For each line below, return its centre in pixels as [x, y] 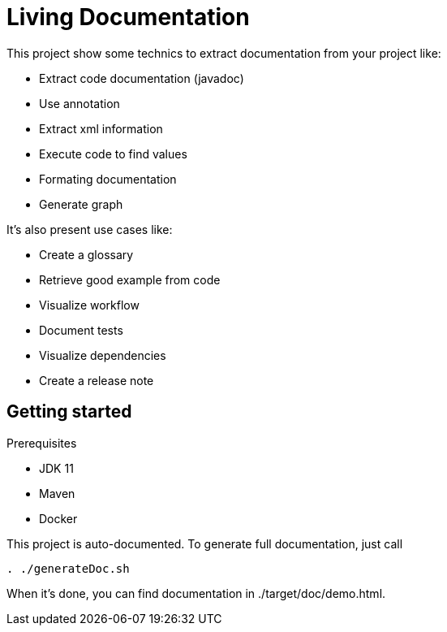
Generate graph [81, 204]
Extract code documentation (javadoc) [142, 78]
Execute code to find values [113, 154]
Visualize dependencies [103, 355]
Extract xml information [101, 128]
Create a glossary [86, 254]
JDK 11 [56, 468]
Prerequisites [42, 443]
